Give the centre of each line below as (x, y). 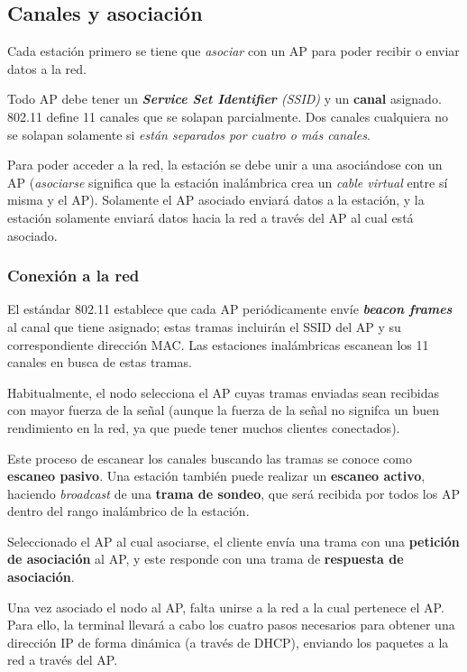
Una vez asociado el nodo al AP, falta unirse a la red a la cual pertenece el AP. (226, 607)
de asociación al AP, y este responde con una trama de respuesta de (206, 559)
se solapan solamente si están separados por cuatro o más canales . (189, 134)
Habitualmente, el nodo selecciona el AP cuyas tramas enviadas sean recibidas (224, 392)
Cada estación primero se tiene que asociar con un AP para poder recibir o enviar (233, 51)
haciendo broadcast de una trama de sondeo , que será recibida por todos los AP (233, 493)
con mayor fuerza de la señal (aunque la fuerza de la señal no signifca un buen (224, 410)
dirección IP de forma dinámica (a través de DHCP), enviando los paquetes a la (228, 642)
